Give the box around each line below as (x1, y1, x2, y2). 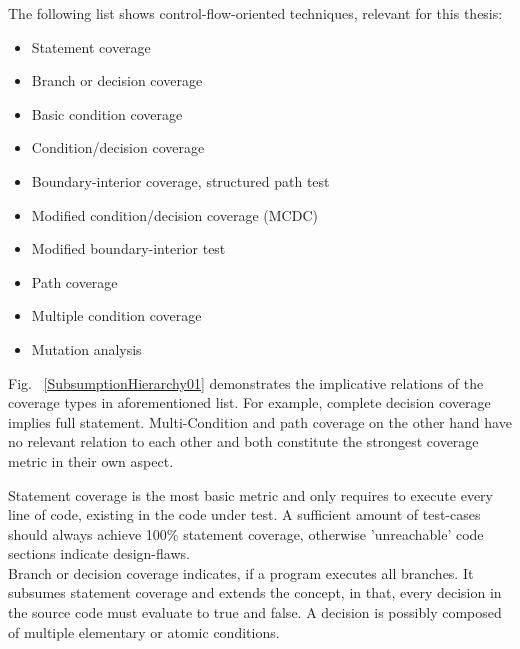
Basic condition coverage (31, 103, 183, 124)
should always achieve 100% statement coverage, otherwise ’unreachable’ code (8, 523, 484, 544)
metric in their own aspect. (8, 450, 174, 471)
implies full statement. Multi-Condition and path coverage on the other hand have (8, 411, 512, 432)
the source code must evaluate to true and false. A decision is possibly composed (8, 602, 502, 623)
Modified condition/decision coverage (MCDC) (31, 204, 318, 225)
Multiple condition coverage (31, 305, 202, 326)
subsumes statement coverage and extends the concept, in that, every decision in (8, 582, 502, 603)
